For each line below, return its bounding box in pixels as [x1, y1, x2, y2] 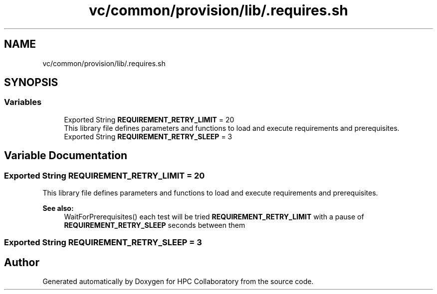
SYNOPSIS [4, 76, 58, 89]
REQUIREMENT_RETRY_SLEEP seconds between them [64, 221, 245, 230]
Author [4, 256, 39, 269]
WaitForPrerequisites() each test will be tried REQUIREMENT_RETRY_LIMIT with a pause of [64, 212, 364, 221]
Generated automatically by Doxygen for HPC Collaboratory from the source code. [42, 277, 314, 286]
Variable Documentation [4, 149, 128, 162]
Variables [4, 97, 42, 107]
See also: [42, 204, 74, 213]
